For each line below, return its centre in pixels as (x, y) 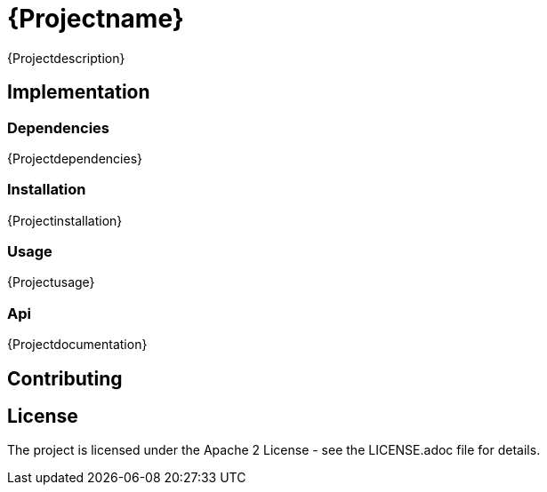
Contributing (65, 378)
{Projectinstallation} (65, 220)
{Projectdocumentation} (77, 345)
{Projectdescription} (66, 58)
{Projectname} (96, 19)
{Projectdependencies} (75, 158)
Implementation (79, 92)
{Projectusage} (51, 282)
